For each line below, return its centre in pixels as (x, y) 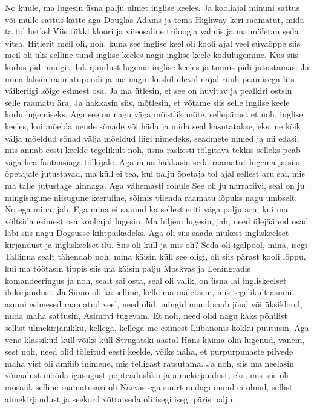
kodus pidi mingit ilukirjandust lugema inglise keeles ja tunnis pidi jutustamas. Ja (157, 66)
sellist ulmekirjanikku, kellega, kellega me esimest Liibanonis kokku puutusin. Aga (157, 328)
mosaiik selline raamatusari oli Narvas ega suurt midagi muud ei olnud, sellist (149, 387)
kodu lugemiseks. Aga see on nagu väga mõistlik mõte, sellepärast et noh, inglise (154, 114)
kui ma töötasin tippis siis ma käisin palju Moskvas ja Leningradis (128, 268)
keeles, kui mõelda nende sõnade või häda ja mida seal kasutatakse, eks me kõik (153, 126)
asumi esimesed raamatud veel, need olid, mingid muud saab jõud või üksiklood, (154, 303)
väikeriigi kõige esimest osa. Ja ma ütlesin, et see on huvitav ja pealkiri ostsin (149, 90)
